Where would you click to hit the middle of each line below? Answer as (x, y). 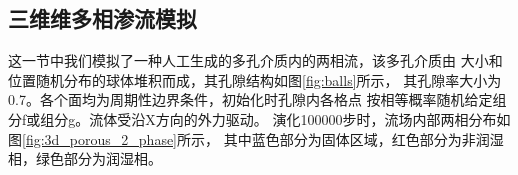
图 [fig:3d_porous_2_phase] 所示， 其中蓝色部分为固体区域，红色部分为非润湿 (256, 138)
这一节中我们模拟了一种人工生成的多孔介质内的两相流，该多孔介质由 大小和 (255, 60)
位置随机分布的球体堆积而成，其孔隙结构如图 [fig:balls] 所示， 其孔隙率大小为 (255, 79)
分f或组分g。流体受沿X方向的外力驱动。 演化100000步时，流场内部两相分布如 (259, 118)
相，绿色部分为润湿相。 (85, 158)
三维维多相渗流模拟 (102, 18)
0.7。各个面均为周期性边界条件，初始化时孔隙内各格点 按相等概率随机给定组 (257, 99)
